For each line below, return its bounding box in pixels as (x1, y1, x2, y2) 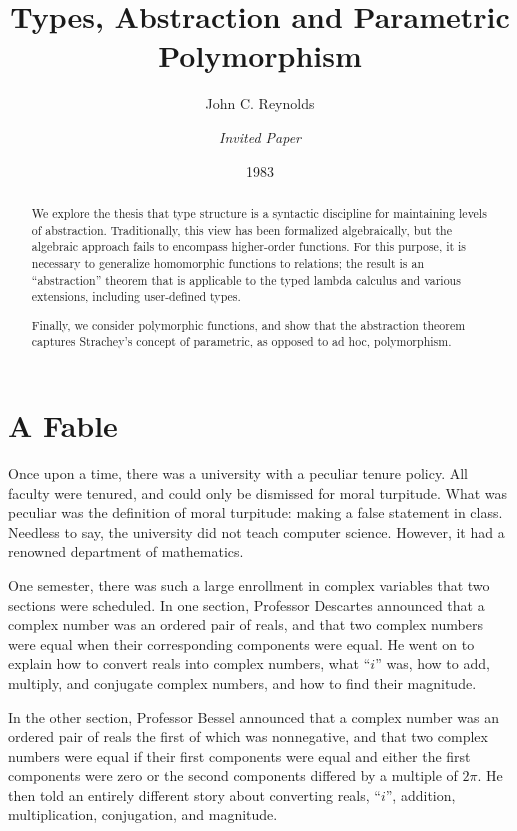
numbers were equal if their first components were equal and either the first (8, 745, 471, 766)
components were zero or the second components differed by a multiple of (8, 765, 458, 786)
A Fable (8, 405, 118, 446)
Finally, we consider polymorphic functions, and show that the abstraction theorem (31, 316, 466, 333)
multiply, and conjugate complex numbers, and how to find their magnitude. (8, 672, 477, 693)
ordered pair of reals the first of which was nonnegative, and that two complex (8, 726, 488, 747)
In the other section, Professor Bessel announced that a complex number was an (8, 706, 499, 727)
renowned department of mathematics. (8, 541, 244, 562)
